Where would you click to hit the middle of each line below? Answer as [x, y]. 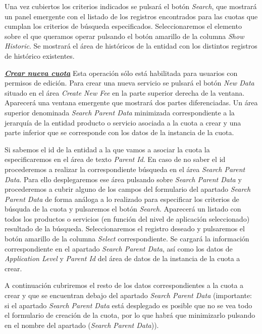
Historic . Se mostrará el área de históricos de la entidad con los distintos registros [131, 46]
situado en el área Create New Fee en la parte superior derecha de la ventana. [125, 92]
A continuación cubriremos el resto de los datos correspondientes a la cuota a [124, 285]
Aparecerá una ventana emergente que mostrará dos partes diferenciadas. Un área [131, 102]
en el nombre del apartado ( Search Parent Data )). [82, 325]
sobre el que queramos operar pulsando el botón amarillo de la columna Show [124, 36]
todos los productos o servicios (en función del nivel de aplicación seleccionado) [127, 218]
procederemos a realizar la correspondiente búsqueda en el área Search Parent [125, 169]
